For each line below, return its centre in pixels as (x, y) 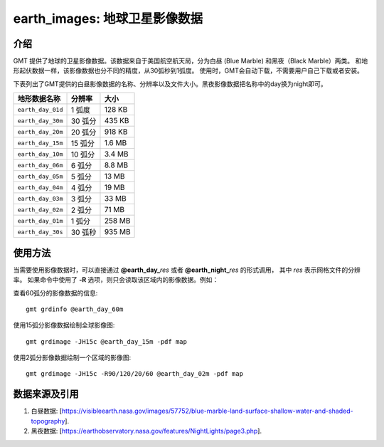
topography (48, 421)
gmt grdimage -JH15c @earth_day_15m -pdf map (107, 341)
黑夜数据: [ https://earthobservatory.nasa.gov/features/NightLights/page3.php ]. (146, 431)
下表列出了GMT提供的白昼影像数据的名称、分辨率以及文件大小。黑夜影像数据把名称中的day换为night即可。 (170, 84)
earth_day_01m (40, 221)
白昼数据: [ (47, 411)
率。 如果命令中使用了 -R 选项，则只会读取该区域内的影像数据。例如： (116, 280)
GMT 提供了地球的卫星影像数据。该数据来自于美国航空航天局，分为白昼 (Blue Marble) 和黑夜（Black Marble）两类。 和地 (191, 61)
